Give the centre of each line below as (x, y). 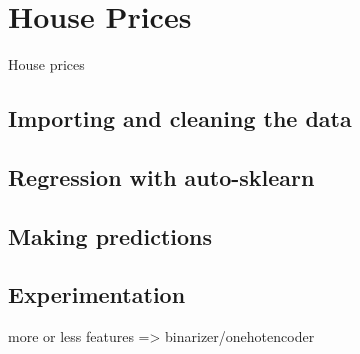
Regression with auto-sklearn (161, 176)
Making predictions (110, 235)
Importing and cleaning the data (180, 118)
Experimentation (97, 294)
